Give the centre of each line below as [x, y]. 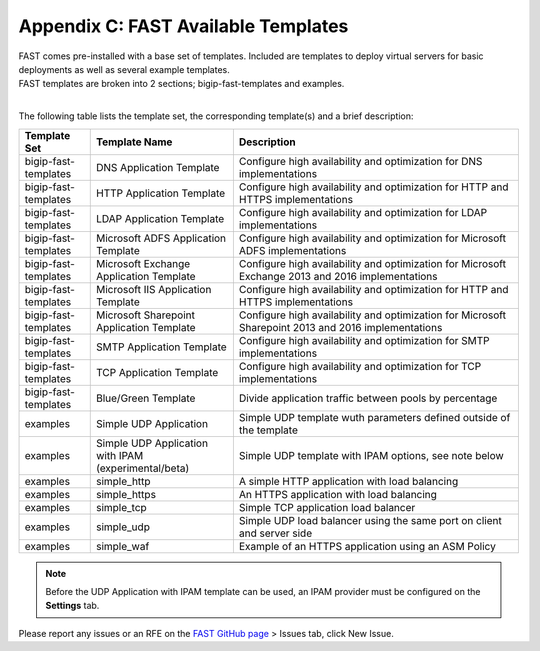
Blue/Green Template [145, 398]
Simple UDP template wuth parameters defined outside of [374, 417]
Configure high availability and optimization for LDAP [363, 212]
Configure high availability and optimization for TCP [360, 366]
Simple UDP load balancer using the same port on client [370, 520]
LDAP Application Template [160, 218]
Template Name [134, 142]
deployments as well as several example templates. [124, 69]
